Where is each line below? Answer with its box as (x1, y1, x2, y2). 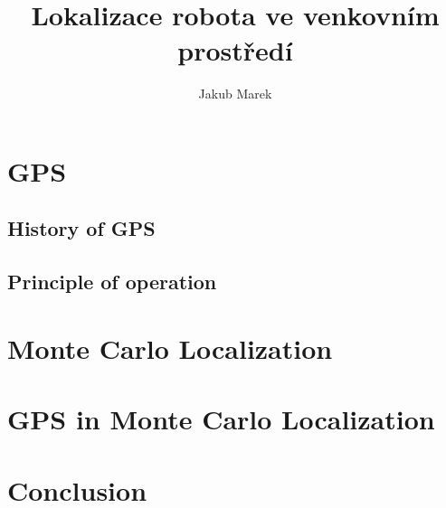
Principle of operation (7, 268, 217, 296)
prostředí (177, 32, 293, 69)
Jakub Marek (198, 84, 272, 103)
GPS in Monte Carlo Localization (7, 400, 435, 437)
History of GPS (7, 214, 156, 242)
